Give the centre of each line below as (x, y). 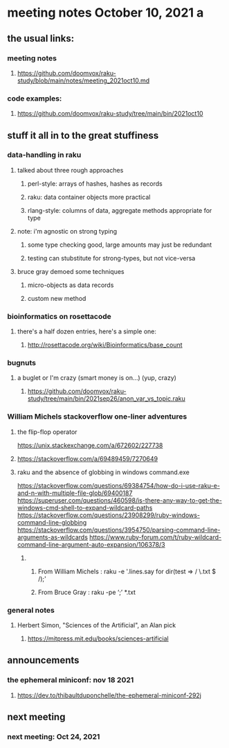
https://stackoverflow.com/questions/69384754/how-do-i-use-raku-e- (118, 485)
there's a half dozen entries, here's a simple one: (87, 331)
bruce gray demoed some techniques (71, 271)
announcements (43, 660)
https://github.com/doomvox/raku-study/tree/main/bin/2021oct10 (110, 114)
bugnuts (22, 363)
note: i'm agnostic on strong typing (67, 231)
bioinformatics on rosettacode (59, 316)
